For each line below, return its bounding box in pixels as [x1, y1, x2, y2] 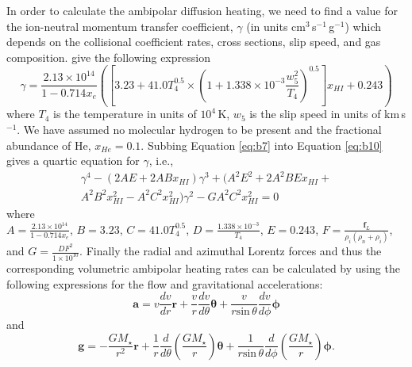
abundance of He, [6, 136, 91, 153]
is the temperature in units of [53, 105, 197, 122]
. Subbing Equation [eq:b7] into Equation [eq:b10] [141, 136, 383, 153]
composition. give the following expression [6, 48, 210, 65]
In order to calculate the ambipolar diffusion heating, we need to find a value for [6, 2, 398, 18]
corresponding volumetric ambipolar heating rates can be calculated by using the [6, 259, 400, 276]
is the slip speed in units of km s [249, 105, 406, 122]
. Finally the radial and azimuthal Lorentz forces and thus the [79, 243, 382, 259]
